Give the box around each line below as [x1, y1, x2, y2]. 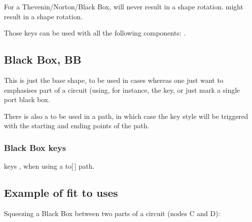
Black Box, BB [4, 52, 81, 67]
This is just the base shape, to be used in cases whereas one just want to [4, 74, 223, 85]
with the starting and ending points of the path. [4, 120, 149, 131]
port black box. [4, 94, 50, 105]
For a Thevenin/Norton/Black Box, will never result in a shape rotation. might [4, 1, 244, 11]
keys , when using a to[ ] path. [4, 161, 95, 171]
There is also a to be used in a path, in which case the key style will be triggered [4, 111, 249, 121]
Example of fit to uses [4, 185, 118, 200]
